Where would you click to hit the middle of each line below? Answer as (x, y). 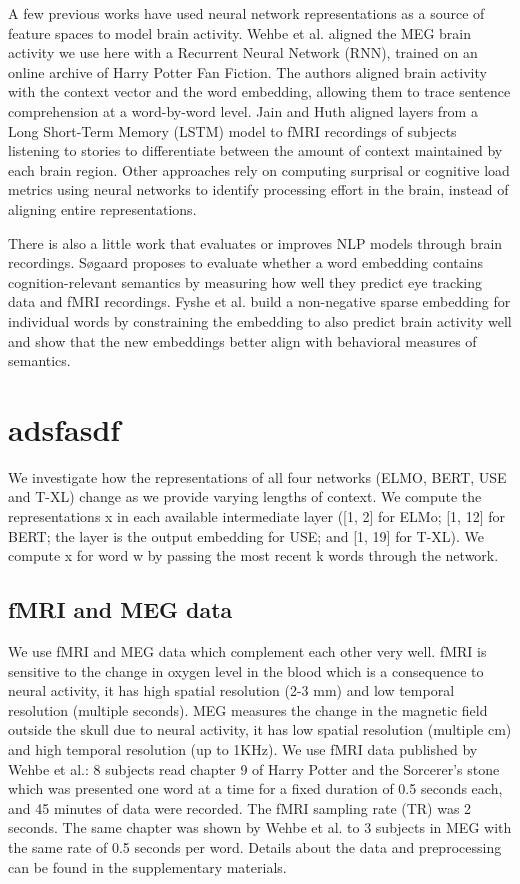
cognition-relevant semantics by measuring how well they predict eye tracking (245, 281)
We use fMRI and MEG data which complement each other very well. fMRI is (247, 650)
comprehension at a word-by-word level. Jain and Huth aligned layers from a (243, 110)
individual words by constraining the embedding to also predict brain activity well (260, 320)
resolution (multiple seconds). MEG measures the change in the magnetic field (248, 709)
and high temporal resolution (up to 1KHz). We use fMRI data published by (243, 748)
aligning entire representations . (102, 208)
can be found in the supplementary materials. (147, 866)
